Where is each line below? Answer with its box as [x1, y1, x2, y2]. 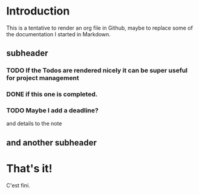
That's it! [6, 162, 53, 176]
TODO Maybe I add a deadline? [6, 106, 99, 115]
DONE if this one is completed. [6, 90, 98, 99]
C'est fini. [6, 181, 30, 189]
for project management [6, 74, 80, 82]
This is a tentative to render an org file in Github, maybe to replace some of [6, 24, 194, 31]
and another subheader [6, 137, 97, 147]
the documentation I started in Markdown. [6, 30, 111, 37]
